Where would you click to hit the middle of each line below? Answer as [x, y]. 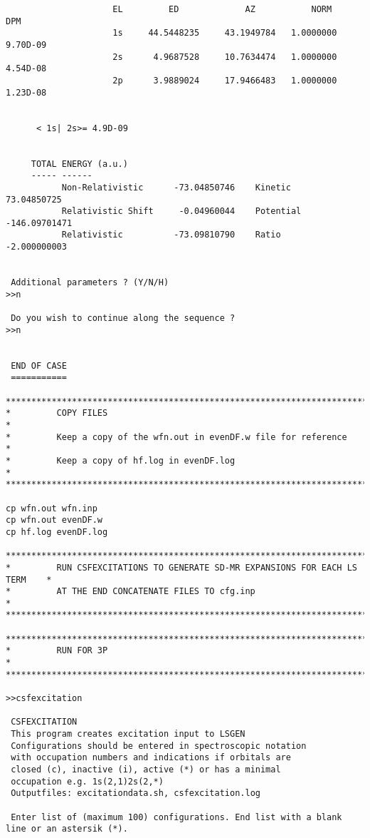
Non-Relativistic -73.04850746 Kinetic [176, 187]
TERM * [29, 579]
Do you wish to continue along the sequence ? [123, 318]
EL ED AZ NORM [222, 9]
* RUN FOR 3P [57, 651]
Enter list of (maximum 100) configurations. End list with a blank [176, 817]
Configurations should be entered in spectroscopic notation [159, 746]
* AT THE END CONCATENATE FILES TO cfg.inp [131, 592]
